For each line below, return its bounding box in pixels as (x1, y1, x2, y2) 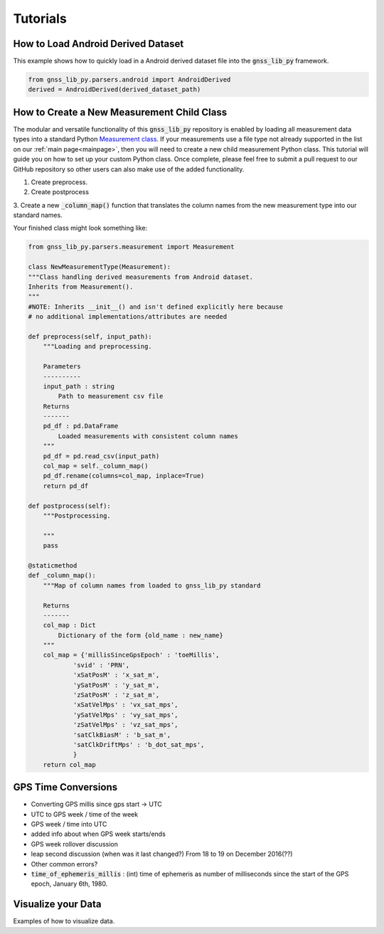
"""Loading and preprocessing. (43, 342, 152, 351)
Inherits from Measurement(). (28, 283, 134, 291)
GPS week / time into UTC (31, 820, 107, 829)
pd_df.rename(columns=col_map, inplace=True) (43, 472, 205, 480)
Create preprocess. (31, 178, 88, 186)
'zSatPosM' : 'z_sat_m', (73, 691, 160, 699)
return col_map (43, 760, 96, 768)
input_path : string (43, 382, 115, 391)
